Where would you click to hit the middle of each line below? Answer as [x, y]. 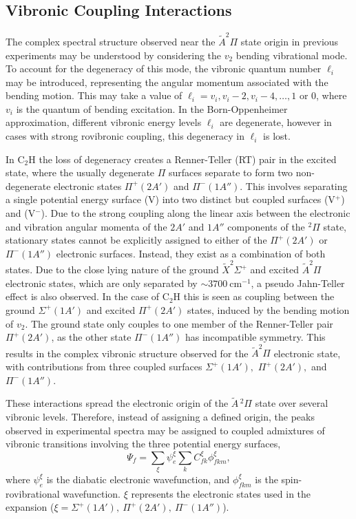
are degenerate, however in [276, 122]
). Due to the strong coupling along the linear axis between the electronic [196, 213]
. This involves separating [294, 186]
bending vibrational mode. [292, 55]
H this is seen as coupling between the [254, 296]
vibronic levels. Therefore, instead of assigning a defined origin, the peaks [160, 417]
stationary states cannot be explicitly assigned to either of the [136, 240]
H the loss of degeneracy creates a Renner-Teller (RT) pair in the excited [182, 159]
